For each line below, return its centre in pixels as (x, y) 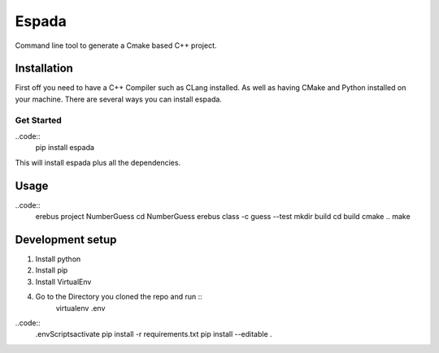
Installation (44, 69)
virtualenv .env (80, 308)
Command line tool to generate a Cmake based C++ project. (116, 45)
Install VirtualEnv (63, 282)
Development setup (66, 239)
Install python (58, 259)
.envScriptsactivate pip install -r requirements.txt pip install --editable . (154, 334)
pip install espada (65, 148)
